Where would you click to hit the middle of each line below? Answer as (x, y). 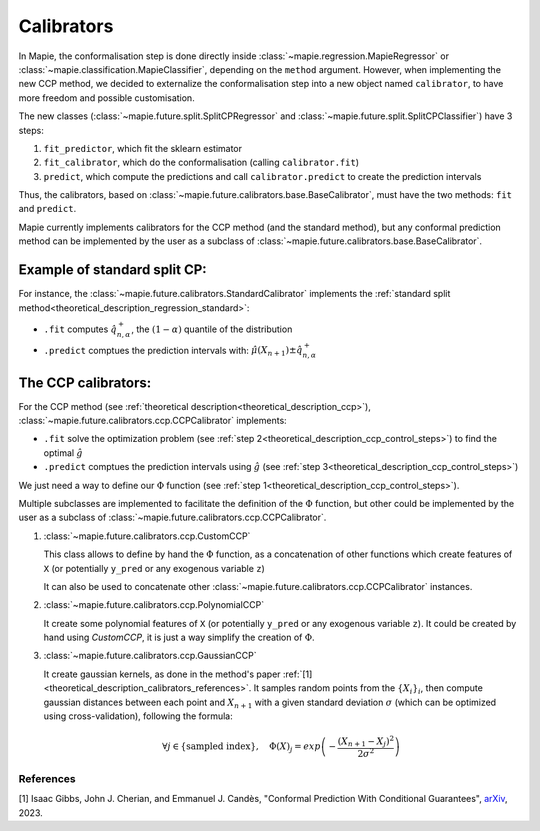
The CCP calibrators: (85, 382)
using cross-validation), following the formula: (138, 716)
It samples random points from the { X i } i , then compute (368, 689)
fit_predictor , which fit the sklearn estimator (143, 148)
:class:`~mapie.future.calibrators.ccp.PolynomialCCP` (154, 605)
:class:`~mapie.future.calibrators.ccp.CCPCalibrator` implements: (152, 421)
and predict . (47, 209)
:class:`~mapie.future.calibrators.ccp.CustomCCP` (147, 536)
